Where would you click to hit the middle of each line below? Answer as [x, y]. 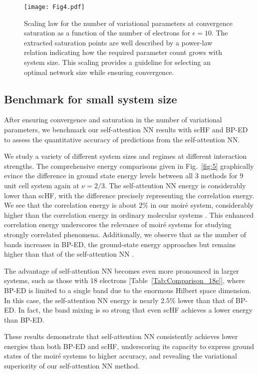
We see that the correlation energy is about [70, 205]
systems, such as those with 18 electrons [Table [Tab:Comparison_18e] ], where [125, 280]
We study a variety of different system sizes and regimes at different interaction [126, 156]
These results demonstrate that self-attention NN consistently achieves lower [121, 336]
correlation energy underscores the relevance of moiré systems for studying [118, 224]
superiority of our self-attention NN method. [72, 366]
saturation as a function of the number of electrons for [107, 33]
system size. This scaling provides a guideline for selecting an [117, 62]
